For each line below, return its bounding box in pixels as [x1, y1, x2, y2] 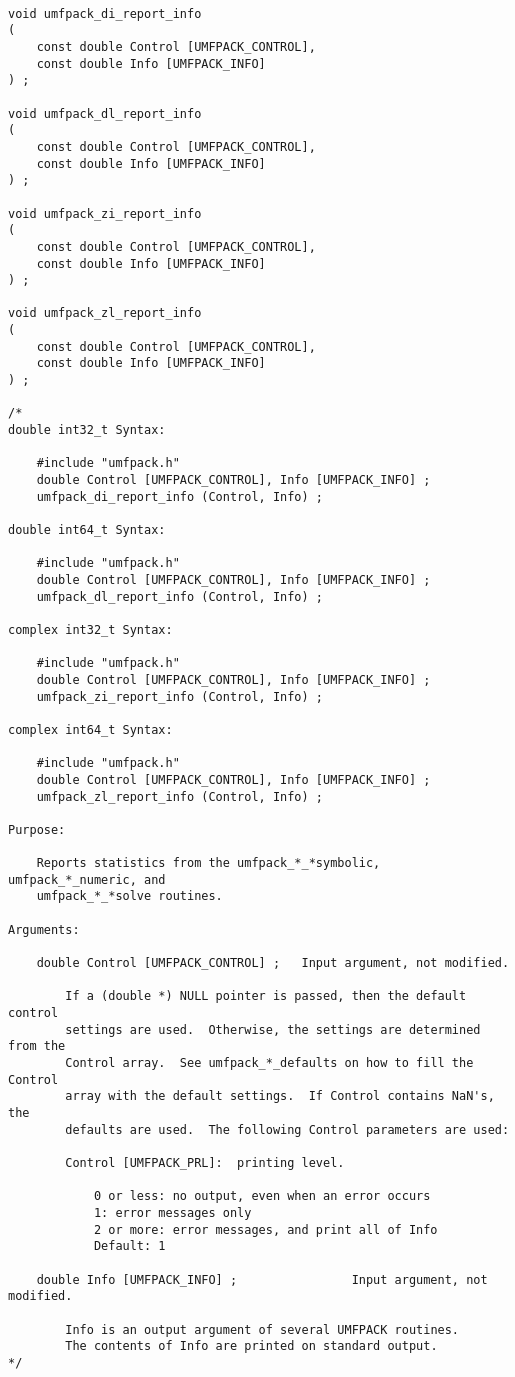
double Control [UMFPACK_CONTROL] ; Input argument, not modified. [36, 956, 510, 971]
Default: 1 [93, 1239, 166, 1254]
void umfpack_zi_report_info [8, 206, 202, 221]
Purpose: [8, 822, 66, 837]
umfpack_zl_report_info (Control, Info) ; [36, 789, 323, 804]
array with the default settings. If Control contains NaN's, [65, 1089, 495, 1104]
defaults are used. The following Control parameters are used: [65, 1122, 510, 1137]
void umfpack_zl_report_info [8, 306, 202, 321]
